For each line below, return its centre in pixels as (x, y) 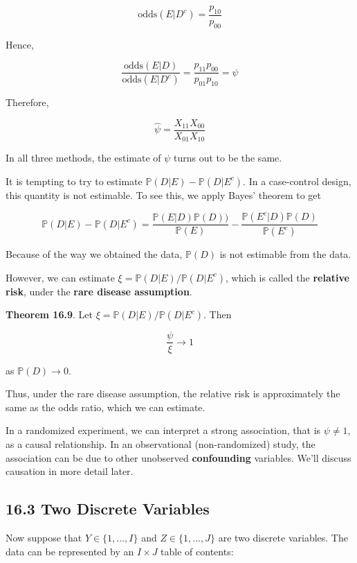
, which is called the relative (287, 277)
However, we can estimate (60, 277)
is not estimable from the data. (285, 254)
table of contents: (197, 551)
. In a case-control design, (297, 181)
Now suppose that (44, 537)
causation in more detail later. (70, 471)
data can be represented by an (70, 551)
